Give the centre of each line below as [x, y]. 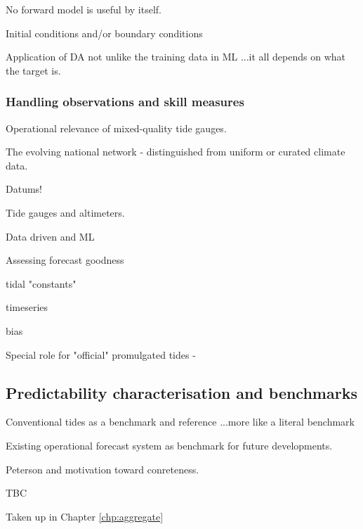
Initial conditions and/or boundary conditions [104, 33]
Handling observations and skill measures [125, 102]
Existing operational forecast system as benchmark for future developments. [169, 445]
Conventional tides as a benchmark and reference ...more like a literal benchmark [180, 422]
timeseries [27, 307]
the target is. [33, 70]
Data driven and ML [50, 236]
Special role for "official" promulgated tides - [101, 354]
